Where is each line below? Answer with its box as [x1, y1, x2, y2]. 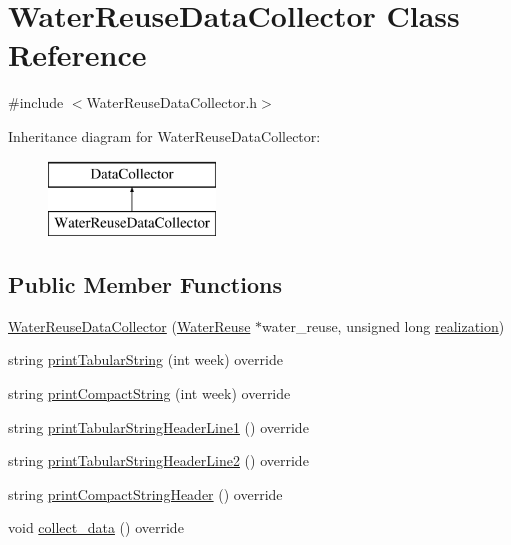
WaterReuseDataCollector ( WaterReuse [8, 315, 251, 336]
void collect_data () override [8, 517, 184, 538]
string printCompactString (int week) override [8, 383, 291, 404]
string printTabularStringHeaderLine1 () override [8, 416, 309, 437]
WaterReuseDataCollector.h [86, 92, 258, 113]
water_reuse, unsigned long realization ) [262, 315, 505, 336]
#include [8, 92, 64, 113]
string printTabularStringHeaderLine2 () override [8, 450, 309, 471]
